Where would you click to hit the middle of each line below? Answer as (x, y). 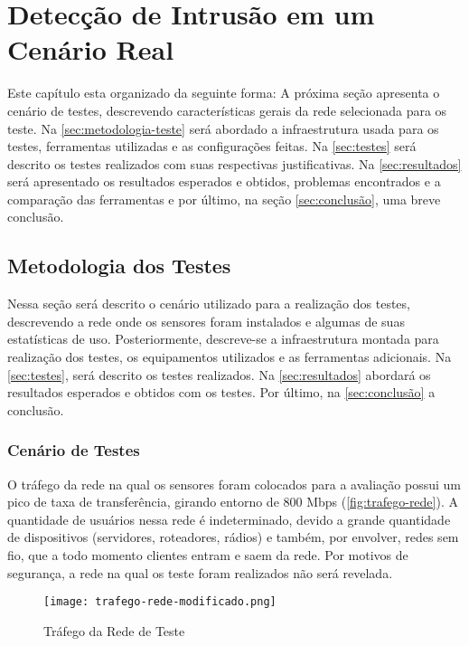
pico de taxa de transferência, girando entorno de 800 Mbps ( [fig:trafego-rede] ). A (233, 502)
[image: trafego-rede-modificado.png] (160, 602)
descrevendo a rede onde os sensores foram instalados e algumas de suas (206, 321)
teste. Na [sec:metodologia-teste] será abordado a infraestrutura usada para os (223, 128)
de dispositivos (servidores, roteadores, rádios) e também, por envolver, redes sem (233, 537)
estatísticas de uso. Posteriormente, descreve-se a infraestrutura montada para (223, 339)
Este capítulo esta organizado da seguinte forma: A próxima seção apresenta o (224, 93)
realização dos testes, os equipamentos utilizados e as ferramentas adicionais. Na (230, 357)
